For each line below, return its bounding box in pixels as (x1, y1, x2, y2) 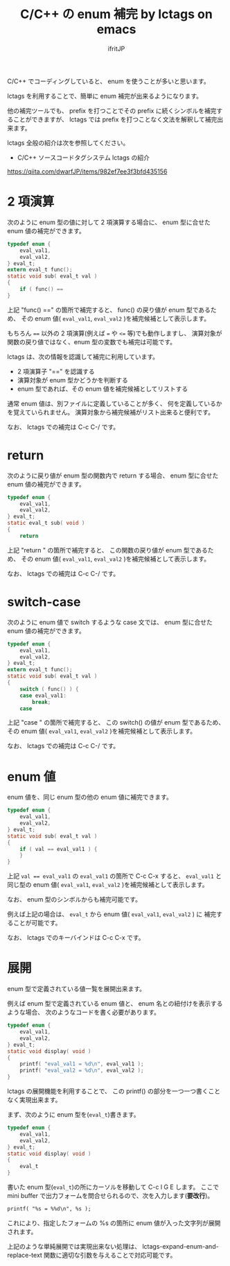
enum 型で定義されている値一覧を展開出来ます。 (7, 985, 146, 993)
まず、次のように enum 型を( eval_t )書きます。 (7, 1111, 140, 1118)
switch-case (7, 594, 81, 609)
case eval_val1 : (19, 692, 67, 699)
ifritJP (107, 44, 125, 53)
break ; (32, 698, 51, 705)
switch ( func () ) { (19, 685, 79, 693)
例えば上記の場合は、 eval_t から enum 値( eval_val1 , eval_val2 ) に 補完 (7, 910, 217, 918)
